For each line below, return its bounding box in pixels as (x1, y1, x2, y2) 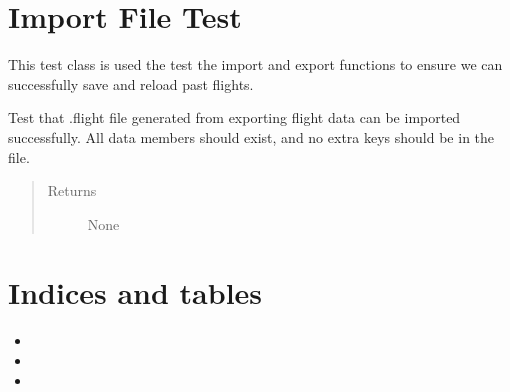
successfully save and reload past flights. (8, 73, 254, 94)
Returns (47, 180, 97, 201)
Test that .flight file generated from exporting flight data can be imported (8, 107, 461, 128)
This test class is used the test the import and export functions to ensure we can (8, 54, 503, 75)
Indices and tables (8, 272, 263, 313)
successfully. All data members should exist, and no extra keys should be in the (8, 126, 495, 147)
